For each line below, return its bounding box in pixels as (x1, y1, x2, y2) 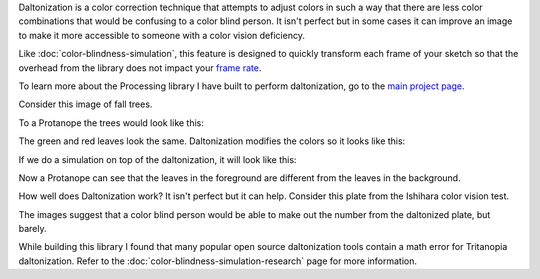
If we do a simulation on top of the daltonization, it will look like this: (18, 153, 297, 165)
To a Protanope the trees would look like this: (18, 116, 205, 129)
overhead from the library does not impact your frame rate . (18, 61, 262, 74)
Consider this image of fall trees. (18, 98, 153, 110)
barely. (18, 223, 47, 235)
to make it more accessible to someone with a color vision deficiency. (18, 29, 305, 41)
